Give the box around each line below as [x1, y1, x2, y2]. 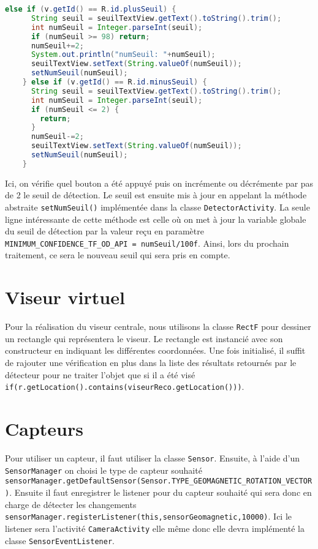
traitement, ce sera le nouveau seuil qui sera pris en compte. [5, 248, 230, 261]
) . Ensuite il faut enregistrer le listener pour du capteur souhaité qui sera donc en [5, 486, 312, 498]
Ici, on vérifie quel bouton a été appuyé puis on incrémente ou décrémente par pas [5, 176, 314, 189]
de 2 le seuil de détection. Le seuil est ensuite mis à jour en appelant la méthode [5, 189, 307, 201]
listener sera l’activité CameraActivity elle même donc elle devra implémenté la [5, 521, 305, 534]
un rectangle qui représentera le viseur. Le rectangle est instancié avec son [5, 332, 283, 345]
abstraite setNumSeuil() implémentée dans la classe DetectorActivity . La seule [5, 200, 310, 213]
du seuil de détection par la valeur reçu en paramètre [5, 225, 204, 237]
